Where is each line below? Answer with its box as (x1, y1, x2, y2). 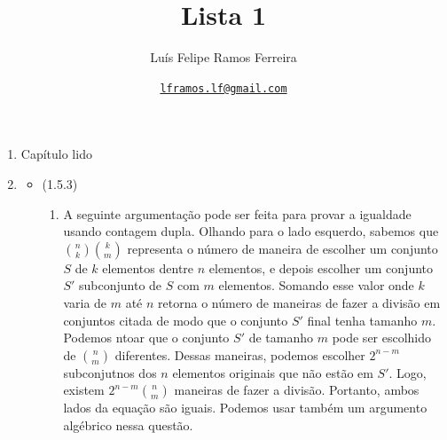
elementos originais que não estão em (172, 363, 373, 381)
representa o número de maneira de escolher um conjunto (127, 239, 438, 257)
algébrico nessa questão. (63, 415, 193, 434)
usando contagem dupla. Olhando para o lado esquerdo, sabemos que (63, 222, 439, 240)
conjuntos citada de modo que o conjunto (63, 310, 288, 329)
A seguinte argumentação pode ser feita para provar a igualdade (63, 204, 412, 223)
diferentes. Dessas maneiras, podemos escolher (114, 345, 365, 364)
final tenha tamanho (307, 310, 418, 329)
